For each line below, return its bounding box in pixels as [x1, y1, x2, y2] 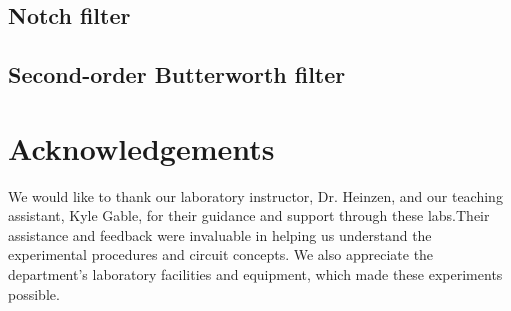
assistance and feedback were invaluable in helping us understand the [8, 224, 432, 245]
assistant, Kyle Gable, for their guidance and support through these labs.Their [8, 205, 490, 226]
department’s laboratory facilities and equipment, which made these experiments [8, 264, 503, 285]
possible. [8, 283, 60, 304]
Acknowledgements [8, 127, 275, 168]
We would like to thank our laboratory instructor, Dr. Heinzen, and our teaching [8, 185, 503, 206]
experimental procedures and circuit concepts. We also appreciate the [8, 244, 434, 265]
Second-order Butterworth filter [8, 59, 346, 90]
